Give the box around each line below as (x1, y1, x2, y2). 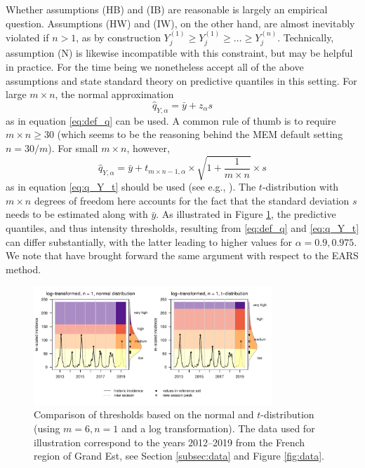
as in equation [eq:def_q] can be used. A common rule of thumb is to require (6, 113, 336, 128)
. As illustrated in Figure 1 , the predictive (156, 207, 336, 221)
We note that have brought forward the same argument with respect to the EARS (6, 248, 359, 263)
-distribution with (262, 179, 339, 194)
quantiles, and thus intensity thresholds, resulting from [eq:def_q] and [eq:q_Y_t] (6, 220, 359, 235)
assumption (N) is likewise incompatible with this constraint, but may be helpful (6, 46, 353, 60)
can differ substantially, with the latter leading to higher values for (6, 234, 292, 249)
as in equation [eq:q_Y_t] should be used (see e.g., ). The (6, 179, 256, 194)
